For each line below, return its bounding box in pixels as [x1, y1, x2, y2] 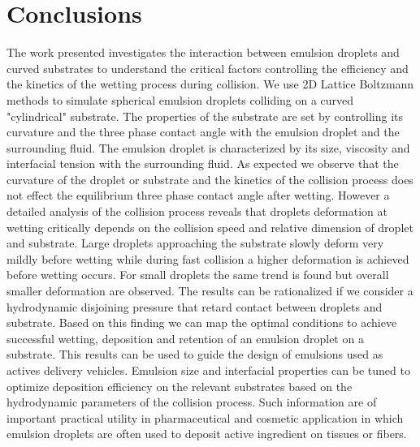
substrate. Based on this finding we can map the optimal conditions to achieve [6, 314, 397, 331]
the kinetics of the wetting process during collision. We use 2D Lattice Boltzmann [6, 75, 414, 92]
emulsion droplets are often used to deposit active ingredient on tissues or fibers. [6, 425, 407, 442]
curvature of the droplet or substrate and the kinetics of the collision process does [6, 170, 414, 187]
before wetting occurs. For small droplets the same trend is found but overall [6, 266, 389, 283]
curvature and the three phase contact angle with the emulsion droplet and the [6, 123, 400, 140]
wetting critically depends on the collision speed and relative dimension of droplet [6, 218, 414, 235]
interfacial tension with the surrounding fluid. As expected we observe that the [6, 155, 399, 172]
